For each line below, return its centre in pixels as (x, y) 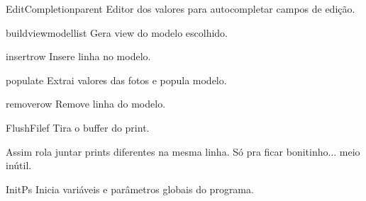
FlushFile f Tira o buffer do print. (78, 127)
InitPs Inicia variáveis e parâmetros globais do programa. (130, 189)
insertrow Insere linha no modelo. (78, 56)
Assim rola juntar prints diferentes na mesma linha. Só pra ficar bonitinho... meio (183, 151)
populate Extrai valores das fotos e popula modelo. (116, 80)
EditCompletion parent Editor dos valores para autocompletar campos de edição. (181, 8)
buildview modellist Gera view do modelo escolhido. (117, 32)
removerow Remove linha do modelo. (86, 104)
